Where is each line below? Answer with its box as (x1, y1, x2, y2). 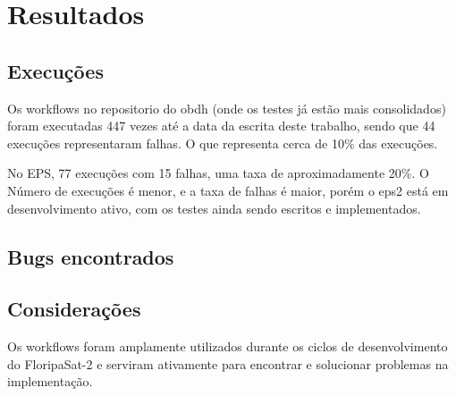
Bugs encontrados (7, 242, 174, 270)
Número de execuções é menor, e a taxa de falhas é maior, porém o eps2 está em (7, 181, 449, 199)
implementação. (7, 372, 93, 391)
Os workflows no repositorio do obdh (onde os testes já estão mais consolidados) (7, 98, 446, 117)
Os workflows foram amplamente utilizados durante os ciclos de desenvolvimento (7, 337, 448, 356)
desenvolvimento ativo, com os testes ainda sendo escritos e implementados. (7, 198, 421, 217)
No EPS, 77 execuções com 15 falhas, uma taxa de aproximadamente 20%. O (7, 164, 429, 182)
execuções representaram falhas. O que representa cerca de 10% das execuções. (7, 133, 438, 152)
